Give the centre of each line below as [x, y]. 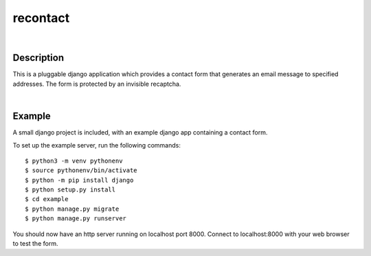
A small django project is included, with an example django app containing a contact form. [140, 132]
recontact [41, 18]
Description [38, 58]
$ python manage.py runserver [76, 219]
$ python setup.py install [70, 190]
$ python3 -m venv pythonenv [74, 161]
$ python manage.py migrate [72, 209]
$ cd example [47, 199]
